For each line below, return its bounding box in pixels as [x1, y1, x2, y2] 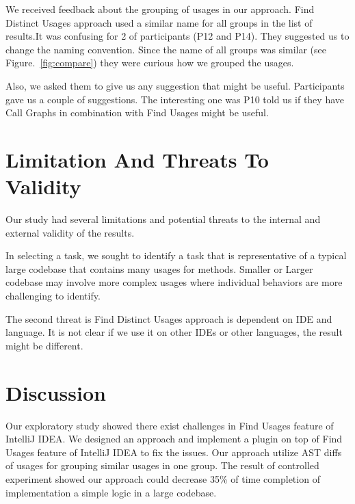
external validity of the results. [5, 225, 135, 239]
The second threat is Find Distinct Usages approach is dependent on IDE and [5, 311, 332, 326]
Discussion [5, 378, 106, 406]
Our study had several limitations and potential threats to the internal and [5, 212, 321, 226]
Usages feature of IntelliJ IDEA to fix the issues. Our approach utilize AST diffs [5, 445, 342, 459]
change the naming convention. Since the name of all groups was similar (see [5, 42, 326, 56]
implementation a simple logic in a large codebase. [5, 485, 217, 499]
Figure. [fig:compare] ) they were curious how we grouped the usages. [5, 55, 294, 70]
